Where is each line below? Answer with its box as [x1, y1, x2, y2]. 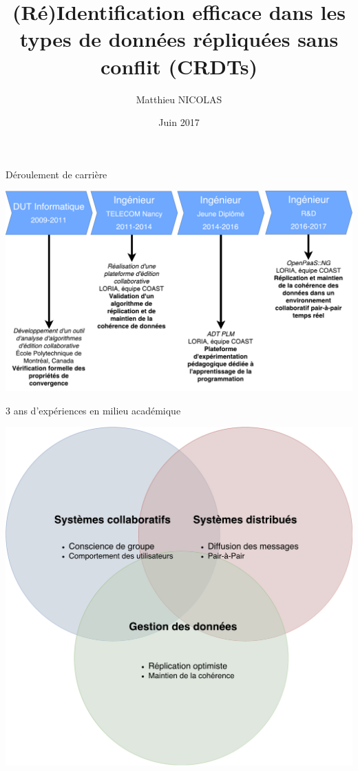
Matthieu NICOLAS [136, 92, 222, 106]
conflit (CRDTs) [101, 52, 257, 80]
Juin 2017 [158, 115, 200, 129]
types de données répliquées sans [19, 25, 339, 53]
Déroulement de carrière [6, 167, 107, 181]
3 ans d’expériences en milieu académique [6, 403, 181, 417]
